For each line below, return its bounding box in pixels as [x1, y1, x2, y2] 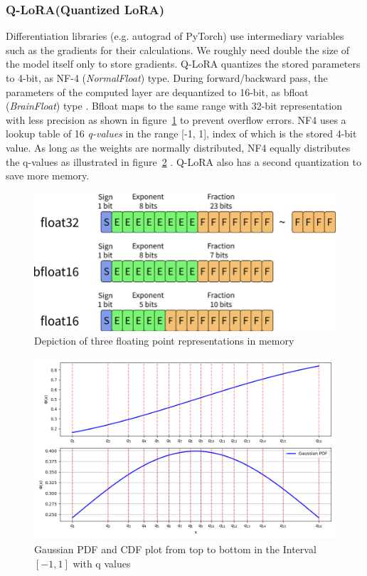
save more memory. [6, 168, 90, 183]
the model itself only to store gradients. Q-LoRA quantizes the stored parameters [6, 56, 361, 71]
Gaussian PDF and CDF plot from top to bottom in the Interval [34, 541, 317, 556]
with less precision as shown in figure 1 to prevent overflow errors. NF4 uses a [6, 112, 346, 127]
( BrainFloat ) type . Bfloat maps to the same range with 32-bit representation [6, 98, 343, 113]
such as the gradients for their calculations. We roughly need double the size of [6, 42, 350, 57]
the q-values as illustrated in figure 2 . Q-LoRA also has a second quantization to [6, 154, 361, 169]
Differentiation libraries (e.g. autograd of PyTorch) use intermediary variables [6, 28, 344, 43]
